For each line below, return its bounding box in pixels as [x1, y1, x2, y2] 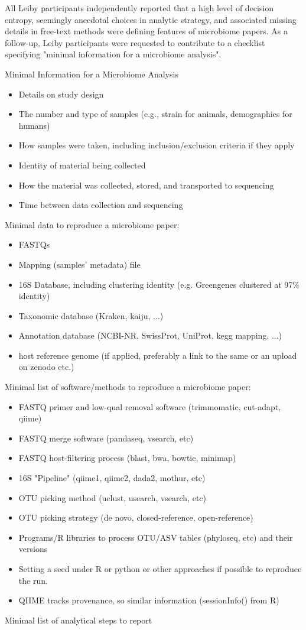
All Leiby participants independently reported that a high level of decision [5, 2, 274, 14]
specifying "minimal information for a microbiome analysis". [5, 48, 222, 60]
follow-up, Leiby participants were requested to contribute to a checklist [5, 36, 265, 48]
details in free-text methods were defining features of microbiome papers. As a [5, 25, 288, 37]
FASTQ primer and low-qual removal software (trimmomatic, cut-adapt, [18, 400, 281, 413]
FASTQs [18, 238, 50, 251]
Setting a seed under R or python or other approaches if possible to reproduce [18, 563, 302, 574]
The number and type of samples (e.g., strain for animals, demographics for [18, 108, 292, 120]
